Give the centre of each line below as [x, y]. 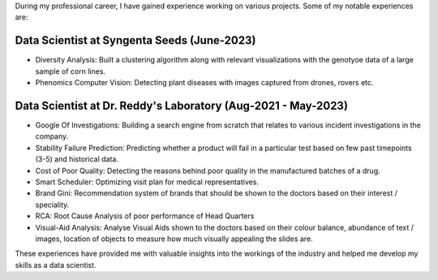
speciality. [52, 205]
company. [52, 136]
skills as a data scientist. [56, 265]
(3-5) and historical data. [77, 159]
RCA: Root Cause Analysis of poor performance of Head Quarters [145, 216]
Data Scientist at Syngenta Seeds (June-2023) [135, 41]
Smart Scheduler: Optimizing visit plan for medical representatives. [147, 182]
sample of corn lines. [70, 71]
